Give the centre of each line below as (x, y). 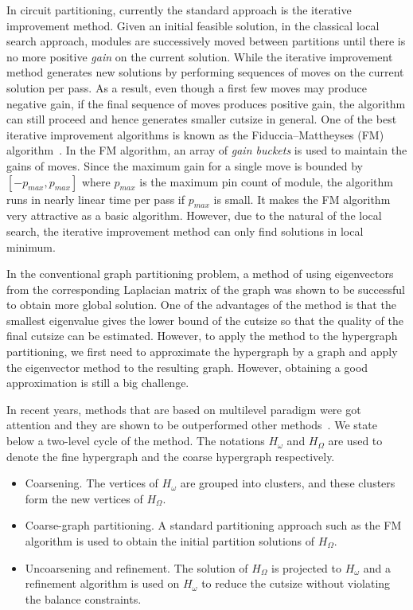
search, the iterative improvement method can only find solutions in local (185, 231)
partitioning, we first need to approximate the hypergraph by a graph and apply (202, 352)
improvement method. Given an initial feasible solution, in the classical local (193, 25)
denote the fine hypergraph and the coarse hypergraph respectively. (171, 456)
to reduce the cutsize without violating (296, 583)
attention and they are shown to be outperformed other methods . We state (192, 425)
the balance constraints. (83, 598)
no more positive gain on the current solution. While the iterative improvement (200, 56)
